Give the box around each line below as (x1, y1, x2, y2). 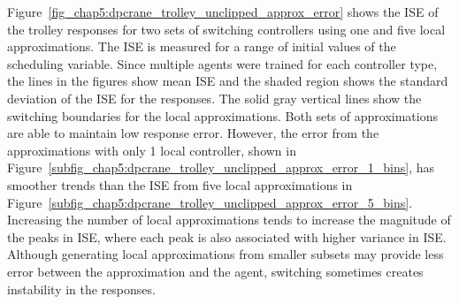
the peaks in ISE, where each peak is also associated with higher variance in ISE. (7, 227, 447, 246)
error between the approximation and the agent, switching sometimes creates (7, 262, 424, 280)
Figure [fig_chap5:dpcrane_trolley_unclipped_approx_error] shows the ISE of (7, 3, 439, 20)
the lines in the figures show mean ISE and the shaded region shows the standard (7, 72, 448, 90)
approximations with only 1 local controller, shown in (7, 141, 296, 159)
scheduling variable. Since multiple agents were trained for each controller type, (7, 54, 438, 72)
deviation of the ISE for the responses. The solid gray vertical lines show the (7, 88, 422, 107)
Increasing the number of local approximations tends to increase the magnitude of (7, 210, 451, 229)
